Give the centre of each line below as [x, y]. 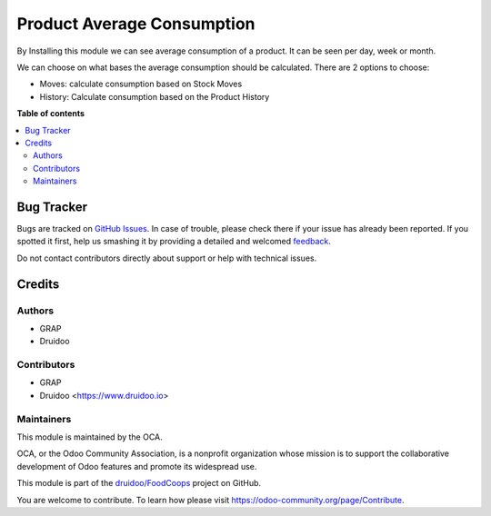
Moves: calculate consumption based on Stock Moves [141, 84]
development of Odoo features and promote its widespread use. [137, 466]
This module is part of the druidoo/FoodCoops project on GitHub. [139, 483]
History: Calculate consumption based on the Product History [155, 96]
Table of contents [51, 114]
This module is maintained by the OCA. [90, 437]
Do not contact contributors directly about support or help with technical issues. [167, 258]
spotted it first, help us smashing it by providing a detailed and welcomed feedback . [174, 242]
